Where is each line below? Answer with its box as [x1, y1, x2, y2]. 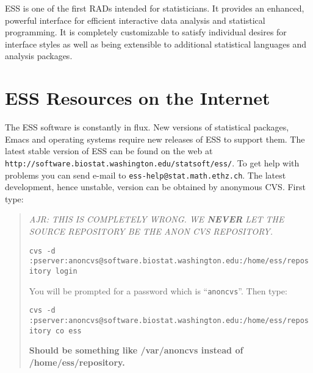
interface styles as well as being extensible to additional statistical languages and [5, 37, 307, 50]
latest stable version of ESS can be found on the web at [5, 144, 213, 157]
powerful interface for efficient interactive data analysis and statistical [5, 13, 265, 26]
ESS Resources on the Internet [5, 85, 270, 110]
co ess [55, 326, 82, 335]
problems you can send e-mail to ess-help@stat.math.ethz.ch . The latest [5, 168, 286, 181]
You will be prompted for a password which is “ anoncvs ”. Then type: [29, 284, 287, 297]
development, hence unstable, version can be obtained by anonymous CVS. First [5, 180, 306, 193]
